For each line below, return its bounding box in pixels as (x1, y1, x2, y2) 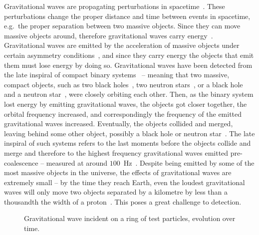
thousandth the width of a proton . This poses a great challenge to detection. (4, 196, 242, 207)
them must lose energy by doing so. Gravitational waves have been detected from (4, 59, 253, 70)
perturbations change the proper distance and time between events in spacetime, (4, 10, 251, 21)
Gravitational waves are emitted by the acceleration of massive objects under (4, 40, 240, 50)
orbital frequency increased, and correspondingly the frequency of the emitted (4, 108, 242, 119)
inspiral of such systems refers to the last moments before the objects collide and (4, 138, 251, 148)
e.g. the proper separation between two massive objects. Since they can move (4, 20, 241, 31)
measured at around (46, 157, 108, 168)
